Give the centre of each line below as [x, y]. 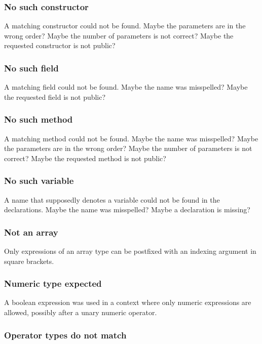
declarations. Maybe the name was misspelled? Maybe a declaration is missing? [127, 209]
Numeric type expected [53, 283]
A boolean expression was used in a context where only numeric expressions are [128, 302]
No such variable [39, 181]
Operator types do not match [65, 335]
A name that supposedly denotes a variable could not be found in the [112, 199]
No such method [39, 119]
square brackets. [29, 261]
